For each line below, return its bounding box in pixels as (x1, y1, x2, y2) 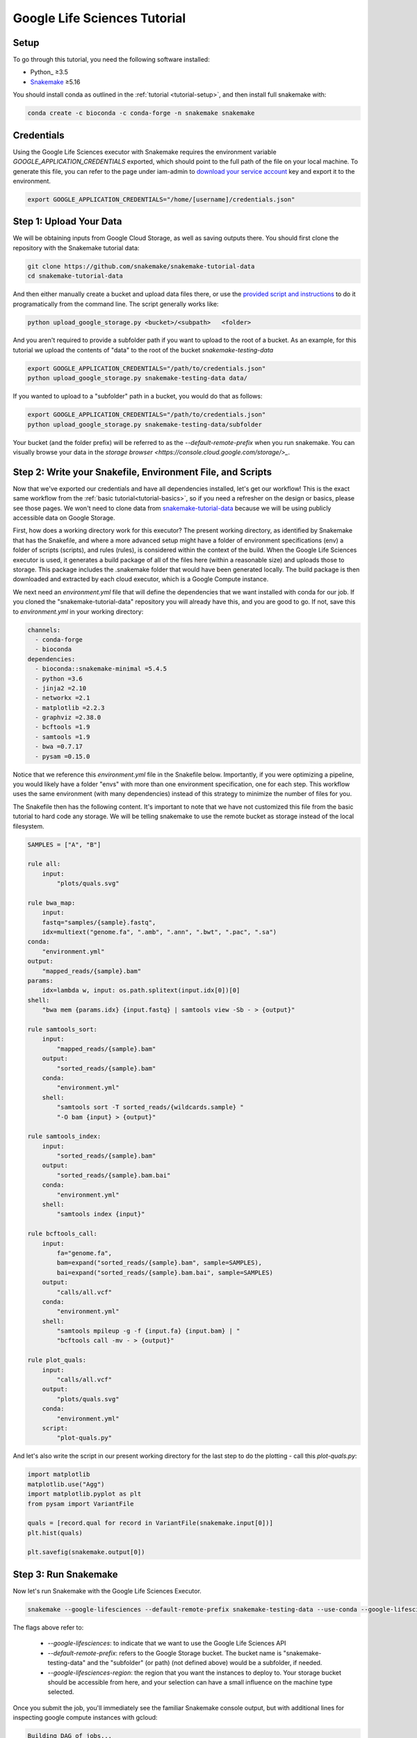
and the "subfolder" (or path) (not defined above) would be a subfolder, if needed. (87, 1659, 322, 1667)
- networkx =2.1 (35, 694, 90, 702)
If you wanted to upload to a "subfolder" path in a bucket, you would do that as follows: (13, 392, 263, 400)
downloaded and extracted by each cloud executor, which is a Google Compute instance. (13, 575, 269, 583)
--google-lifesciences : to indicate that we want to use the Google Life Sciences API (47, 1639, 286, 1648)
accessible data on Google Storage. (13, 514, 115, 522)
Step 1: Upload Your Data (13, 216, 122, 227)
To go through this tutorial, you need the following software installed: (13, 56, 210, 64)
